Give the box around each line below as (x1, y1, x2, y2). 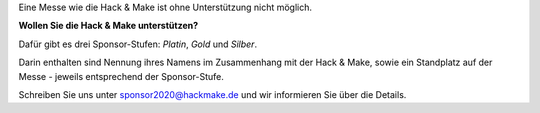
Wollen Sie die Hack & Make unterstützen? (18, 20, 199, 32)
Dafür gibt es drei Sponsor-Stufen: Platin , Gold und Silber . (18, 38, 258, 50)
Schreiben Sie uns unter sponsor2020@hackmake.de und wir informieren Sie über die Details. (18, 88, 407, 100)
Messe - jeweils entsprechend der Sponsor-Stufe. (18, 70, 225, 82)
